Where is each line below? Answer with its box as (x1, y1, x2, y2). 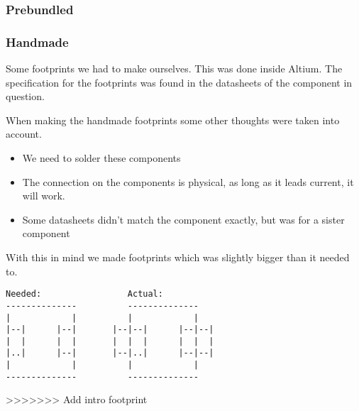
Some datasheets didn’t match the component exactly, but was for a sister (22, 212, 345, 226)
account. (6, 126, 42, 141)
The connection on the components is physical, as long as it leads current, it (22, 174, 354, 189)
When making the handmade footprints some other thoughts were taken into (6, 112, 340, 127)
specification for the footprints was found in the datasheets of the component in (6, 75, 353, 89)
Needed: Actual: (6, 289, 163, 300)
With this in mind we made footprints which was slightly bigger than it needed (6, 250, 350, 264)
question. (6, 89, 45, 104)
